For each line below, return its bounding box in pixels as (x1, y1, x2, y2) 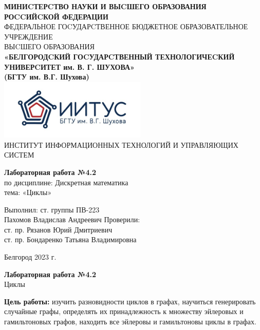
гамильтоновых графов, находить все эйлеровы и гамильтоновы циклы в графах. (4, 316, 256, 327)
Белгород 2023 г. (4, 251, 57, 262)
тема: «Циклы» (4, 187, 52, 198)
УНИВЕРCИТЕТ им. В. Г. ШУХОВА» (4, 61, 135, 72)
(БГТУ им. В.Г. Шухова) (4, 71, 89, 82)
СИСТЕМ (4, 149, 34, 160)
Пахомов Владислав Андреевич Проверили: (4, 214, 140, 225)
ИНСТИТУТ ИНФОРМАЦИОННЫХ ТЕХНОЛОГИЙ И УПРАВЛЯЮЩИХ (4, 139, 238, 150)
